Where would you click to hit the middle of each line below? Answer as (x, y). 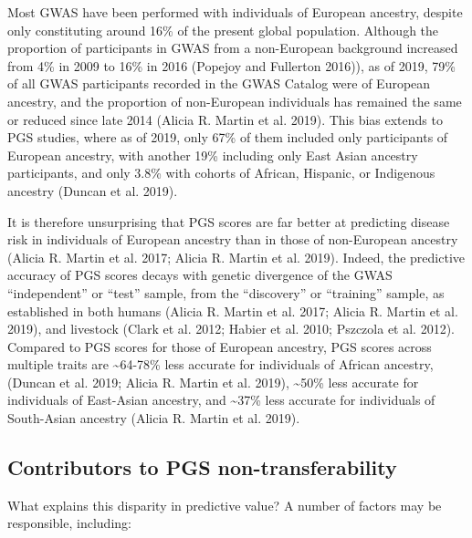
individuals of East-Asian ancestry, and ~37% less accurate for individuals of (221, 400)
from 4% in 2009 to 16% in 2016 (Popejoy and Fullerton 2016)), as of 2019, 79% (231, 65)
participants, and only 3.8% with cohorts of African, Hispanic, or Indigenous (221, 173)
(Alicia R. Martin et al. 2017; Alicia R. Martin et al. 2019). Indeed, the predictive (236, 257)
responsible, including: (69, 523)
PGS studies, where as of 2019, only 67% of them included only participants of (228, 137)
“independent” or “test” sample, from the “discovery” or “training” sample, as (226, 292)
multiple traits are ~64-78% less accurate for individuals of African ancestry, (220, 364)
